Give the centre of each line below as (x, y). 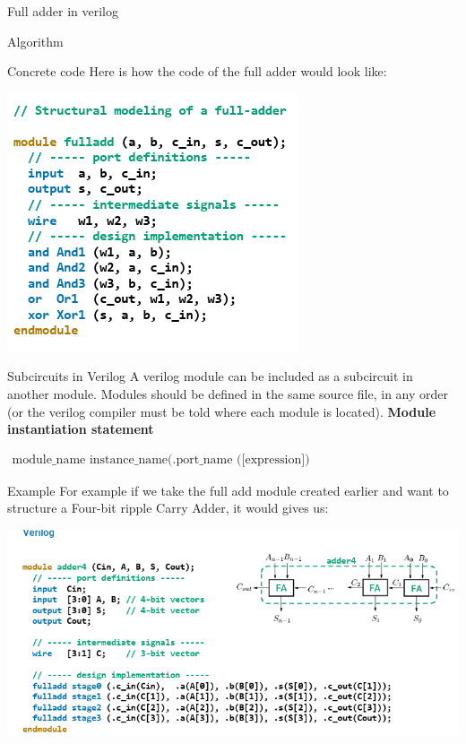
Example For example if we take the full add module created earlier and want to (228, 490)
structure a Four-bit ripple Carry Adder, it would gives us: (168, 508)
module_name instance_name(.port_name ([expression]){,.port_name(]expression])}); (161, 459)
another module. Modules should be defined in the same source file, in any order (228, 393)
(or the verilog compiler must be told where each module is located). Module (222, 411)
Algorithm (35, 41)
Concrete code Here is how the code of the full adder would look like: (197, 71)
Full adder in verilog (63, 11)
